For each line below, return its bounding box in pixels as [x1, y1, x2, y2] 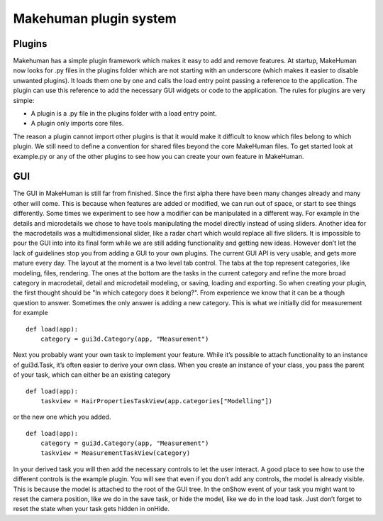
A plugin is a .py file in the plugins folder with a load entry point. [30, 109, 217, 118]
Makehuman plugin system [13, 11, 177, 26]
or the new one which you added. [13, 412, 111, 422]
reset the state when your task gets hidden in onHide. [13, 505, 170, 513]
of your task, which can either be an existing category [13, 371, 171, 379]
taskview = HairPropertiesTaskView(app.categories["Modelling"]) [40, 397, 273, 405]
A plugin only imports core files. [30, 119, 124, 128]
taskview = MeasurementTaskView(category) [40, 449, 191, 457]
